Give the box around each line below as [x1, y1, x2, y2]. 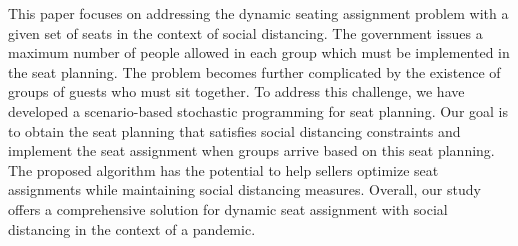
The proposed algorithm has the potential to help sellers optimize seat [8, 159, 439, 180]
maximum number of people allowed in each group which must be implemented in [8, 42, 510, 63]
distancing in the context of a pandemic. [8, 218, 256, 239]
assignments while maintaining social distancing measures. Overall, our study [8, 179, 481, 200]
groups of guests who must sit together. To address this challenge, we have [8, 81, 465, 102]
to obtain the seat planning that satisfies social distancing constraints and [8, 120, 461, 141]
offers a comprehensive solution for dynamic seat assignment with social [8, 198, 448, 219]
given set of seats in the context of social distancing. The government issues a [8, 22, 483, 43]
